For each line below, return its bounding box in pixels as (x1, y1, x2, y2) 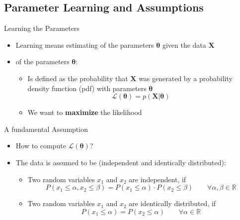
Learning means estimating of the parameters (15, 39, 154, 50)
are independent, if (129, 174, 186, 184)
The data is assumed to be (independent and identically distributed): (15, 157, 226, 167)
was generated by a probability (139, 73, 233, 83)
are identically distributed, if (129, 198, 216, 209)
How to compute (15, 140, 66, 151)
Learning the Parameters (4, 23, 80, 33)
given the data (162, 39, 206, 50)
